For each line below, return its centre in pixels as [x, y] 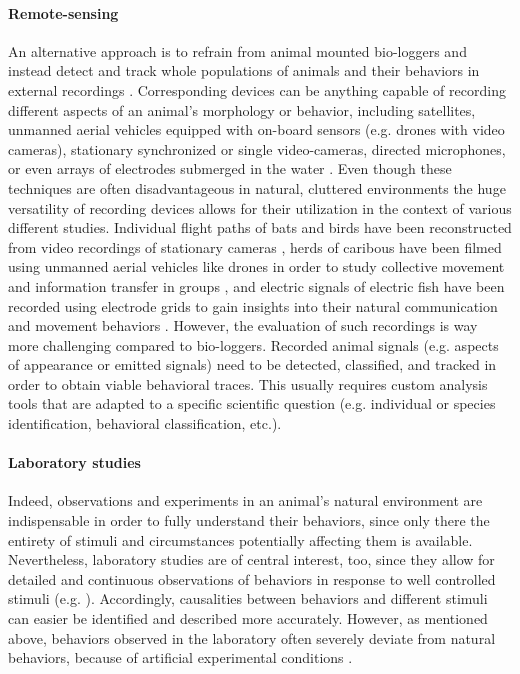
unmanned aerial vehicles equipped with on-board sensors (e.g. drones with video [256, 129]
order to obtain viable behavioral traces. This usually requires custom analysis [248, 383]
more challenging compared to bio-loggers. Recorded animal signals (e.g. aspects [253, 344]
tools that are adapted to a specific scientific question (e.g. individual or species [252, 403]
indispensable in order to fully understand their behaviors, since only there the [249, 520]
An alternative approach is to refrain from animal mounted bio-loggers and [237, 50]
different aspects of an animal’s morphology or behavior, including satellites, [242, 109]
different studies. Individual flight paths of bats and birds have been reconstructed [260, 227]
